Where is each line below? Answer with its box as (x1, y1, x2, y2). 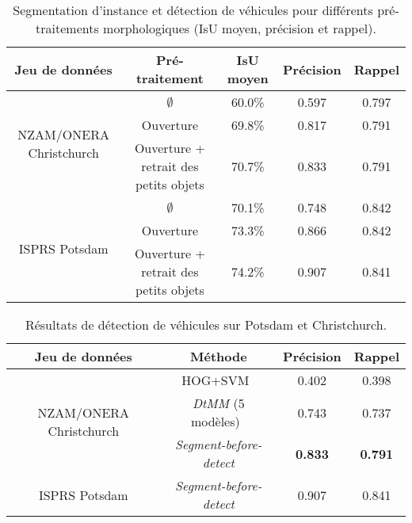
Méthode (189, 347, 247, 365)
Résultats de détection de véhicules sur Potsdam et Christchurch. (25, 315, 387, 334)
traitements (36, 19, 99, 37)
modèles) (190, 412, 240, 430)
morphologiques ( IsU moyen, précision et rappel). (103, 19, 376, 37)
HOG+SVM (181, 371, 250, 389)
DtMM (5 (192, 394, 245, 412)
